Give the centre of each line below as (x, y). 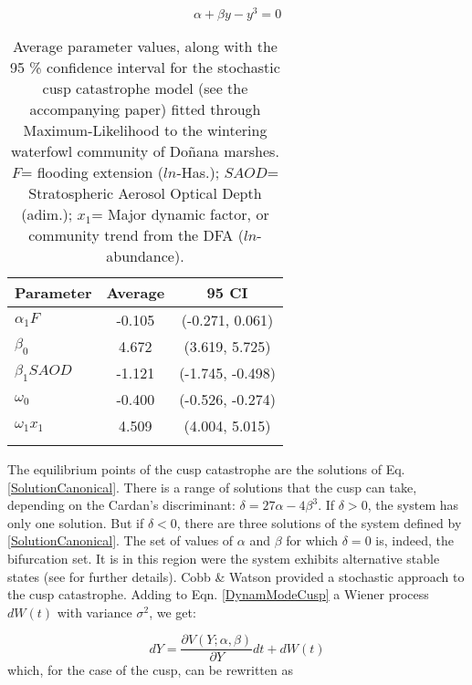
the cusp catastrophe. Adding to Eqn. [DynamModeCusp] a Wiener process (218, 594)
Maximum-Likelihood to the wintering (145, 130)
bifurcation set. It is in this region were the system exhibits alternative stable (224, 559)
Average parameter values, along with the (145, 47)
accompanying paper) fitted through (145, 109)
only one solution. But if (76, 522)
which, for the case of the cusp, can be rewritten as (150, 670)
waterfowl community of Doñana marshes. (145, 151)
